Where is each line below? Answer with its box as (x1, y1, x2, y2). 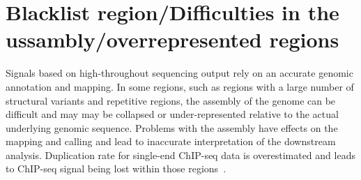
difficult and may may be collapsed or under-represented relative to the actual (6, 107, 339, 121)
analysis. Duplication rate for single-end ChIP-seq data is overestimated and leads (6, 147, 355, 162)
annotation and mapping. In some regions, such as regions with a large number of (6, 79, 354, 93)
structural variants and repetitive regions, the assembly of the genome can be (6, 93, 336, 107)
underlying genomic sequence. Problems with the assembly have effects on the (6, 120, 338, 135)
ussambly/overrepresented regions (6, 25, 339, 54)
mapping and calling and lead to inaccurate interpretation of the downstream (6, 134, 336, 149)
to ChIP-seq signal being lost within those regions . (6, 161, 226, 176)
